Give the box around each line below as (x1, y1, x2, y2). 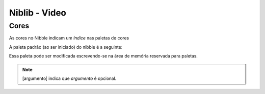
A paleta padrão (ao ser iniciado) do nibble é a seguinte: (9, 44, 123, 50)
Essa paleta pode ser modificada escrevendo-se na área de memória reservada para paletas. (9, 53, 198, 59)
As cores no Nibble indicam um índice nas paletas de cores (9, 35, 130, 41)
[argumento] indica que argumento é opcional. (22, 75, 117, 81)
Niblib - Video (9, 7, 66, 18)
